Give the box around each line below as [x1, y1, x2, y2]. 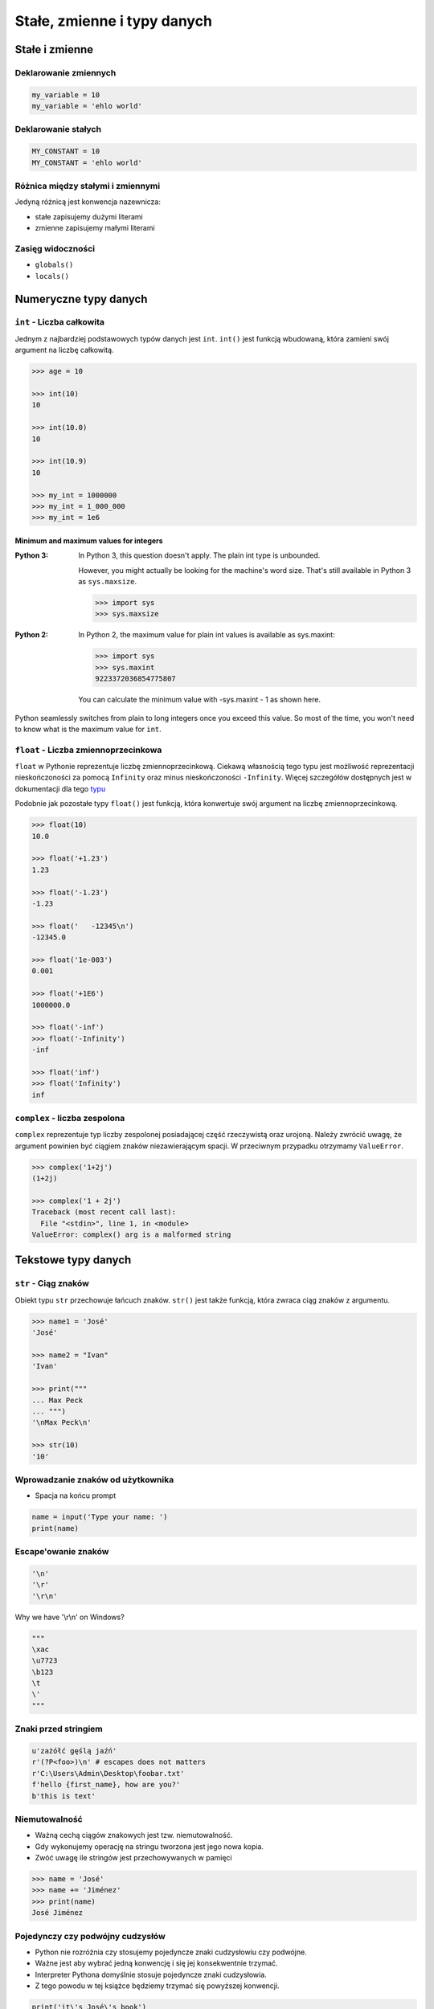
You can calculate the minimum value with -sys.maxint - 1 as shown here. [78, 695, 321, 705]
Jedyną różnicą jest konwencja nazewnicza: [14, 197, 161, 207]
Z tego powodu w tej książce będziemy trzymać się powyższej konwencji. [35, 1981, 280, 1991]
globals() [35, 260, 74, 269]
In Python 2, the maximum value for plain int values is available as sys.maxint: [78, 630, 335, 640]
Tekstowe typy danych [14, 1254, 132, 1267]
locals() [35, 272, 70, 280]
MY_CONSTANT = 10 [31, 147, 100, 156]
